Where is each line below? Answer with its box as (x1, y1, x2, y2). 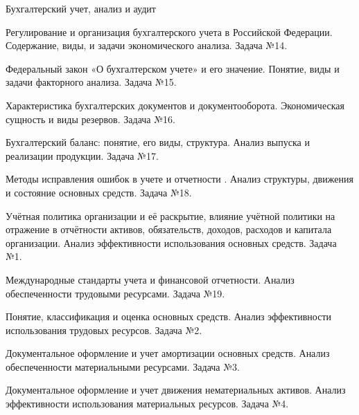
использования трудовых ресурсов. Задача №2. (6, 322, 202, 337)
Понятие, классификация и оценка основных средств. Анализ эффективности (6, 309, 332, 324)
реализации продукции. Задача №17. (6, 148, 159, 163)
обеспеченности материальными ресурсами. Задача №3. (6, 359, 240, 373)
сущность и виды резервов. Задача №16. (6, 111, 175, 126)
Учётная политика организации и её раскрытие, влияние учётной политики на (6, 208, 335, 223)
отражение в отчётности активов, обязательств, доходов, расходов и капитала (6, 222, 332, 237)
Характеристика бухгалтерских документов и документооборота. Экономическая (6, 98, 344, 112)
